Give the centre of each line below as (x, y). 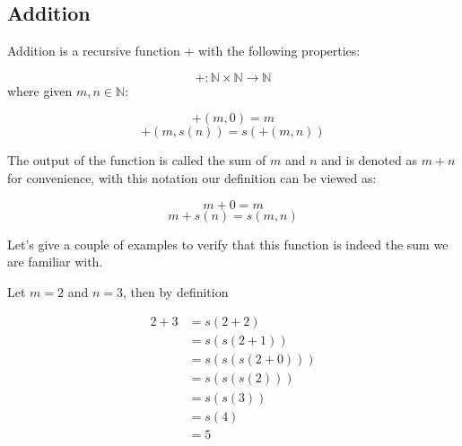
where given (40, 90)
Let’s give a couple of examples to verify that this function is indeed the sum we (228, 244)
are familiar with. (55, 262)
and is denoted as (369, 160)
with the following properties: (279, 51)
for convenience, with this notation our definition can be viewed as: (192, 177)
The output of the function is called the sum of (137, 160)
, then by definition (176, 291)
